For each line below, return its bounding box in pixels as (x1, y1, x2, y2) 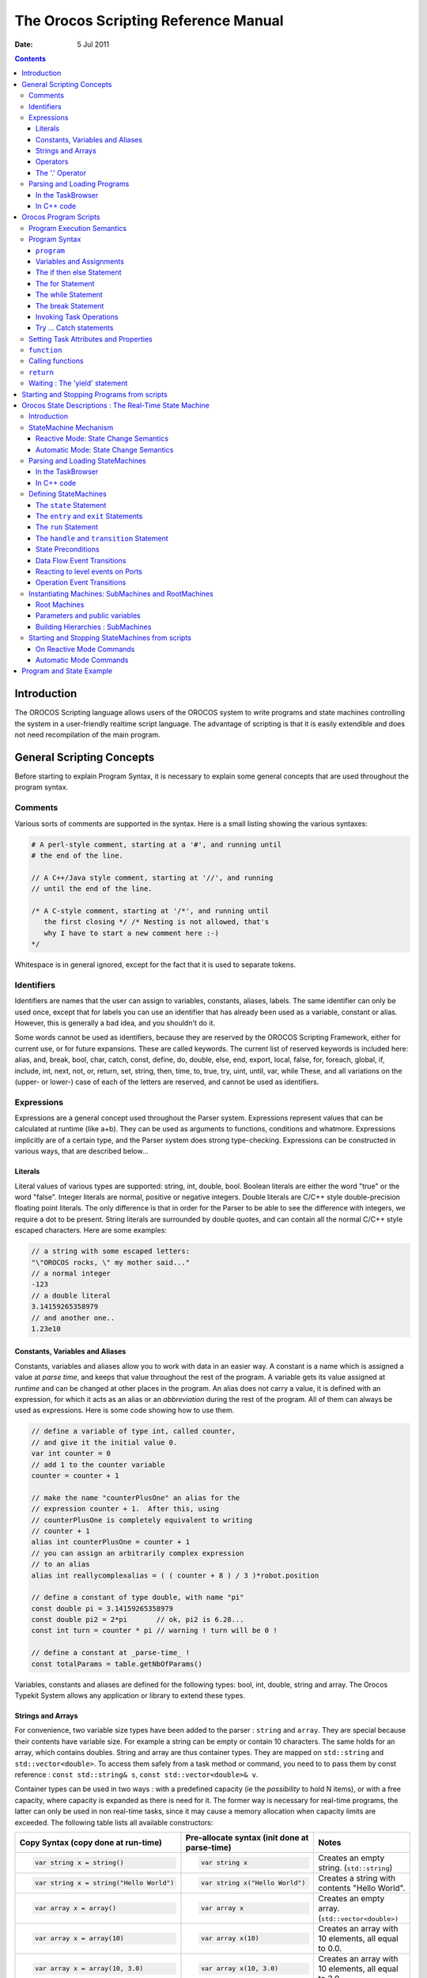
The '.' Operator (36, 168, 87, 177)
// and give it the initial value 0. (31, 1438, 178, 1447)
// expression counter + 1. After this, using (31, 1504, 219, 1514)
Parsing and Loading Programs (28, 179, 130, 189)
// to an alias (31, 1559, 90, 1569)
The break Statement (36, 301, 104, 310)
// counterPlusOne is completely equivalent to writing (31, 1515, 253, 1525)
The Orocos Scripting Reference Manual (14, 12, 284, 29)
